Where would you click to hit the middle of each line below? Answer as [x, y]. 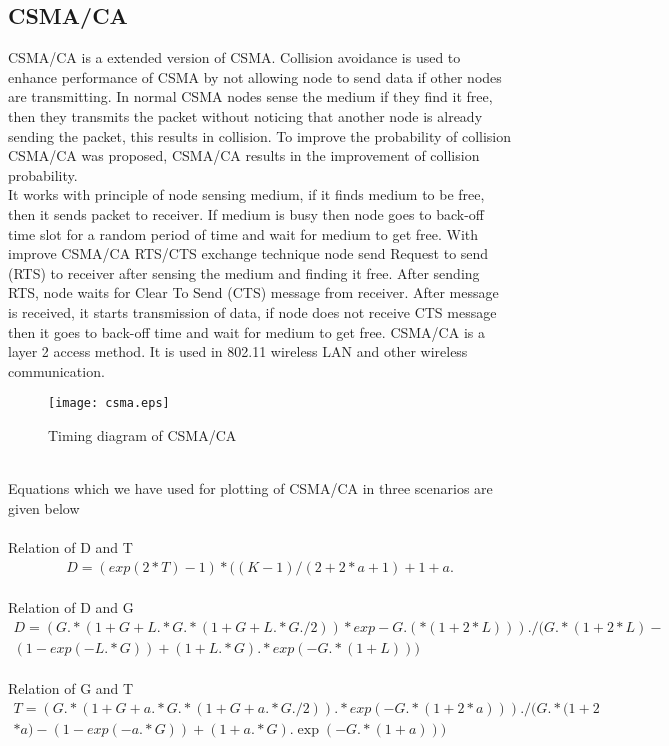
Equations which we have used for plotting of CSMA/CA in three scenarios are [250, 488]
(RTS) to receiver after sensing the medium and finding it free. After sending [244, 272]
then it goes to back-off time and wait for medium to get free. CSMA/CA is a [246, 331]
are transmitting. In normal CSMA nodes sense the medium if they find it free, [250, 96]
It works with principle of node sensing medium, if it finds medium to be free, [246, 194]
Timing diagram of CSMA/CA [142, 434]
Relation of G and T [71, 688]
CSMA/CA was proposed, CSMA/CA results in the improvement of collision [244, 155]
